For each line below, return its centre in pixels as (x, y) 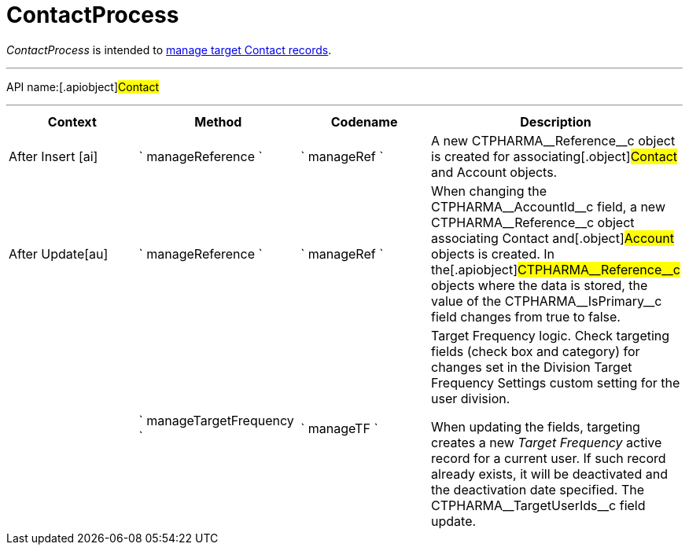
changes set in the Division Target (532, 367)
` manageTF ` (339, 428)
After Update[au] (59, 253)
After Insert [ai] (53, 156)
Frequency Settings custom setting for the (556, 382)
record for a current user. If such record (549, 458)
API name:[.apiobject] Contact (83, 86)
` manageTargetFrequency (216, 420)
